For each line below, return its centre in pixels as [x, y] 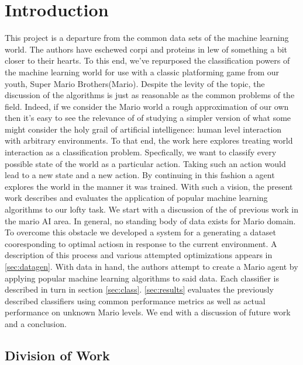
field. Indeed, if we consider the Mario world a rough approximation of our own [147, 106]
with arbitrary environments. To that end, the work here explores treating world [149, 140]
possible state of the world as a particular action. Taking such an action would [145, 163]
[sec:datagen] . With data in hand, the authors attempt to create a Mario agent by [151, 266]
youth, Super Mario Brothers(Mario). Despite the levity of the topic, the [135, 83]
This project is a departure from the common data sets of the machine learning [147, 38]
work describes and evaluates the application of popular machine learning [136, 198]
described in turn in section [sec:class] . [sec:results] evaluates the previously [139, 289]
